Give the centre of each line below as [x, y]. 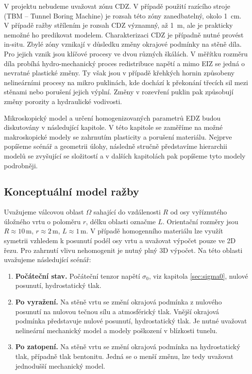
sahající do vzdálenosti [127, 212]
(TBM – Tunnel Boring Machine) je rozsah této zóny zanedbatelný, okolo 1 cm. [123, 15]
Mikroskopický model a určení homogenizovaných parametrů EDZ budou [112, 117]
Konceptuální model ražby [72, 191]
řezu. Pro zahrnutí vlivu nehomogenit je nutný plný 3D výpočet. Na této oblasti [123, 250]
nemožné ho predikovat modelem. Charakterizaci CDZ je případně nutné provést [124, 34]
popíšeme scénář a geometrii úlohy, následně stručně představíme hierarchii [116, 146]
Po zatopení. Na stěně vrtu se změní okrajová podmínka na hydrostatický [128, 347]
